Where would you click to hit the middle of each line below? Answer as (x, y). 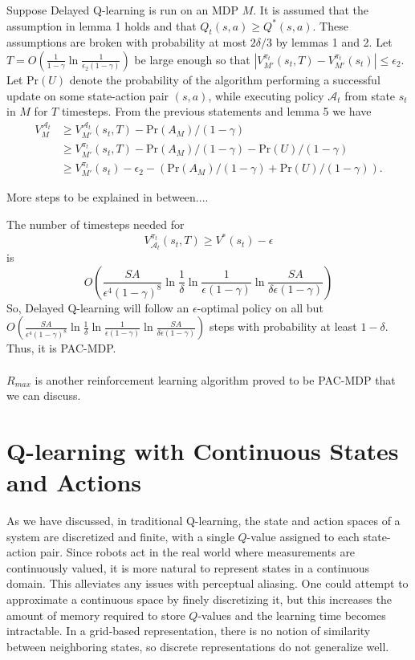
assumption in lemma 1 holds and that (102, 25)
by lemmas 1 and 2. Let (334, 42)
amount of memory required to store (96, 615)
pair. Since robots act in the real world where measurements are (197, 552)
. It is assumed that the (311, 10)
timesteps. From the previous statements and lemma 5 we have (216, 111)
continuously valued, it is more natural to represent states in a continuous (188, 567)
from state (370, 95)
